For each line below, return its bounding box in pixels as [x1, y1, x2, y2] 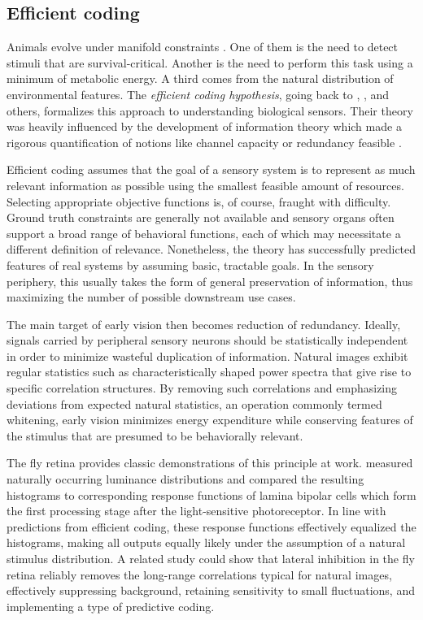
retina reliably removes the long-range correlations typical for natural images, [7, 566, 392, 583]
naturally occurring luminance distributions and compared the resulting [7, 470, 364, 488]
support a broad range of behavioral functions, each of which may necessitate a [7, 224, 401, 241]
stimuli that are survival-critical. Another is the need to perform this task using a [7, 54, 413, 71]
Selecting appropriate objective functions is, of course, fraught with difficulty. [7, 193, 391, 210]
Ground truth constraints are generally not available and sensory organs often [7, 209, 395, 226]
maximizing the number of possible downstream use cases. [7, 288, 296, 306]
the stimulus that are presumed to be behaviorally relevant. [7, 427, 303, 444]
